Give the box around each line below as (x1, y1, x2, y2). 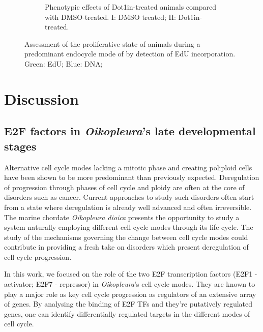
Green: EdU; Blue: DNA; (24, 58, 103, 69)
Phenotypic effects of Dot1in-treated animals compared (45, 2, 216, 12)
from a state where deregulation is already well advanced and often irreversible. (4, 201, 252, 212)
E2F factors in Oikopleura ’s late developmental (4, 123, 256, 139)
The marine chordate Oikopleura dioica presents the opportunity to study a (4, 212, 240, 222)
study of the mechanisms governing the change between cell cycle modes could (4, 231, 248, 242)
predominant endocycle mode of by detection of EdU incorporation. (24, 48, 236, 59)
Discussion (4, 88, 79, 109)
